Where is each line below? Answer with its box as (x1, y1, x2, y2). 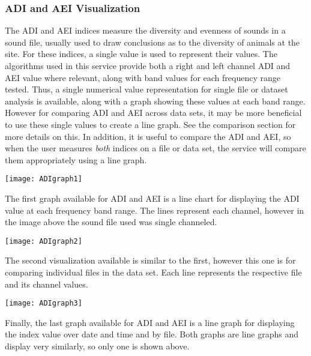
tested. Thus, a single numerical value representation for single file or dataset (5, 83, 288, 95)
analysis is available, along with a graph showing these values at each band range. (5, 94, 306, 107)
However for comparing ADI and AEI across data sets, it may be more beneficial (5, 106, 302, 119)
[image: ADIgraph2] (5, 237, 82, 246)
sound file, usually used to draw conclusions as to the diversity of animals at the (5, 35, 300, 48)
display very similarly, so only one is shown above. (5, 340, 190, 352)
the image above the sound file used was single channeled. (5, 216, 217, 228)
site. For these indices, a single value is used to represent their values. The (5, 47, 277, 60)
